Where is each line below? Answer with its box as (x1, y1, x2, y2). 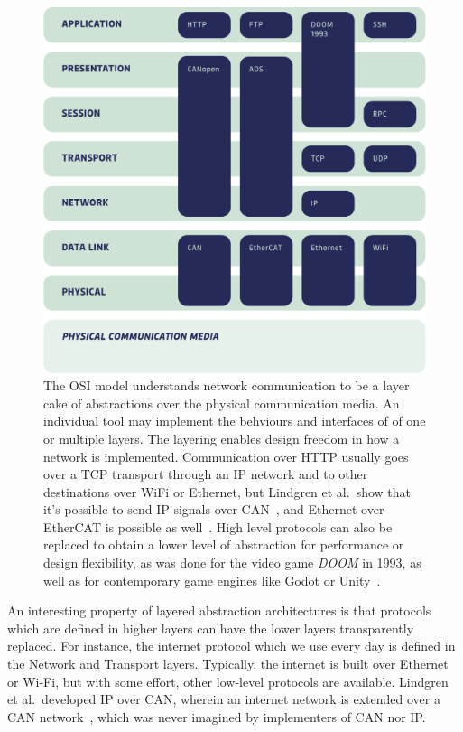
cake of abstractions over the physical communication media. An (43, 393, 400, 412)
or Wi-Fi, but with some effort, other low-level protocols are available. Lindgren (7, 671, 449, 690)
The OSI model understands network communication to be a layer (43, 376, 410, 395)
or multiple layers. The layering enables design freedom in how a (43, 428, 400, 447)
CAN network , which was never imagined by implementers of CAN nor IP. (7, 707, 426, 726)
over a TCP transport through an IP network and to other (43, 465, 368, 483)
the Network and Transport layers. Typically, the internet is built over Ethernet (7, 654, 449, 673)
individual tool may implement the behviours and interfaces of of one (43, 411, 426, 430)
